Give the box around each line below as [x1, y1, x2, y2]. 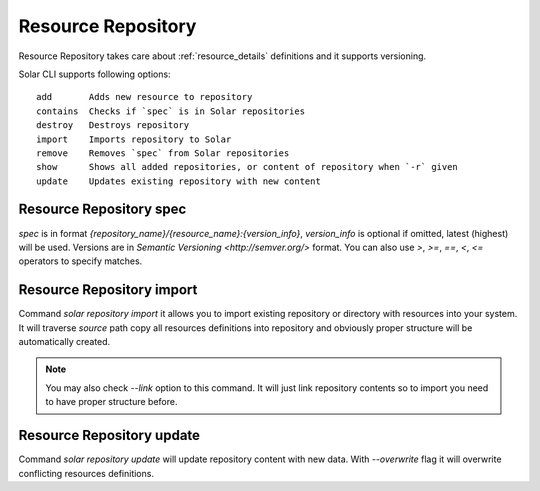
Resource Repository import [18, 281, 198, 299]
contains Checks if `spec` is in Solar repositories [36, 105, 305, 117]
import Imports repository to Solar [36, 133, 232, 145]
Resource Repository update [18, 427, 200, 444]
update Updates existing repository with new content [36, 175, 322, 187]
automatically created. [18, 336, 111, 348]
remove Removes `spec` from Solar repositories [36, 147, 290, 159]
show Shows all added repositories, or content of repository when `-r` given [36, 161, 459, 173]
